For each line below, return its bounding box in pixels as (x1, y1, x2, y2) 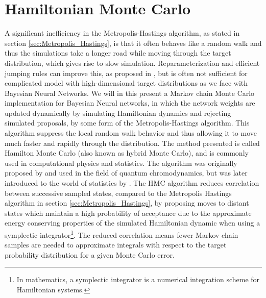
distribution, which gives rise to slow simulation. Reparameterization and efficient (5, 57, 260, 68)
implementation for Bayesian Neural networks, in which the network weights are (5, 97, 255, 108)
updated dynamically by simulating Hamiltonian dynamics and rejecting (5, 107, 231, 118)
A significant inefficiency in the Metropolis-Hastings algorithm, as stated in (5, 28, 240, 38)
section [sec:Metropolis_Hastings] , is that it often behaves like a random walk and (5, 37, 262, 48)
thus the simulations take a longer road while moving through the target (5, 47, 231, 58)
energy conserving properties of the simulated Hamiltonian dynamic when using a (5, 217, 260, 228)
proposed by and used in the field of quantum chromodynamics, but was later (5, 167, 248, 178)
